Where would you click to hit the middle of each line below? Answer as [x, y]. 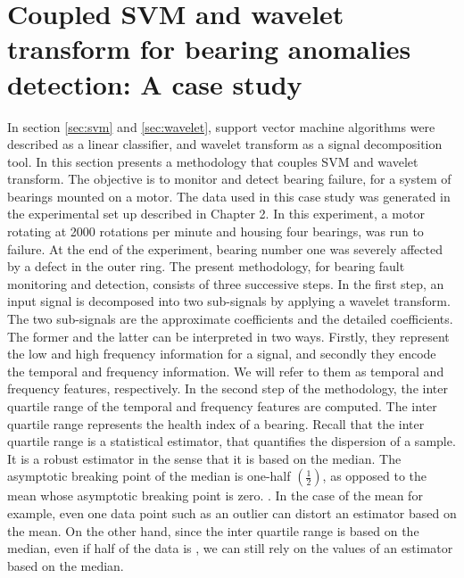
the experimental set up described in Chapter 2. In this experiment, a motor [216, 214]
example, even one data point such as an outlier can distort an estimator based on [232, 512]
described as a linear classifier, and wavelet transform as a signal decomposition [225, 144]
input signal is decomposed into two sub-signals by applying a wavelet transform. [229, 301]
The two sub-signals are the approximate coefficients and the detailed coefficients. [230, 319]
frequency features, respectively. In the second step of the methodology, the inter [228, 388]
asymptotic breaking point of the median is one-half [149, 476]
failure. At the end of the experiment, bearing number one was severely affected [225, 248]
